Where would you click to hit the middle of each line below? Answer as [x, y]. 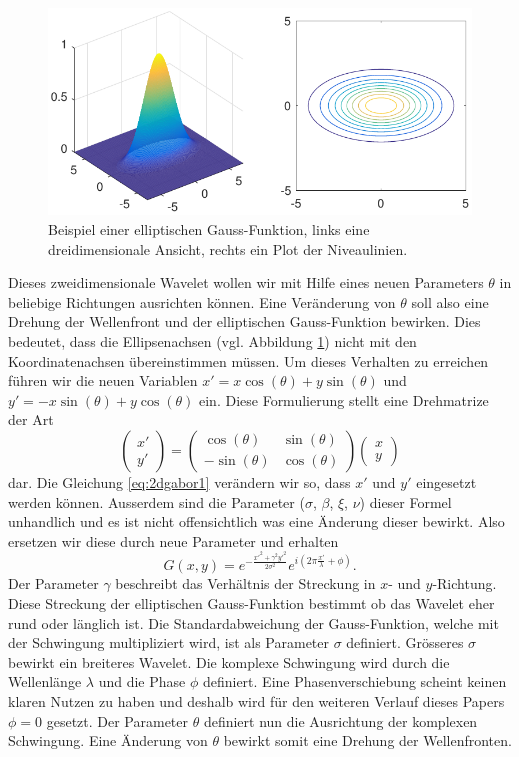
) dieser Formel [405, 501]
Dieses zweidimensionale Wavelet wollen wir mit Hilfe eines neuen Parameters [246, 282]
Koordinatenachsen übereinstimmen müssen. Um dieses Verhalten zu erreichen [248, 360]
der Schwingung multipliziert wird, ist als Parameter [169, 642]
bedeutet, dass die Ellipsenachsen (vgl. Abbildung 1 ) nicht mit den [212, 340]
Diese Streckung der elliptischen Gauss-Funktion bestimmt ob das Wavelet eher [251, 603]
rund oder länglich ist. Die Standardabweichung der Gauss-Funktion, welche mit [253, 622]
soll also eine [450, 301]
